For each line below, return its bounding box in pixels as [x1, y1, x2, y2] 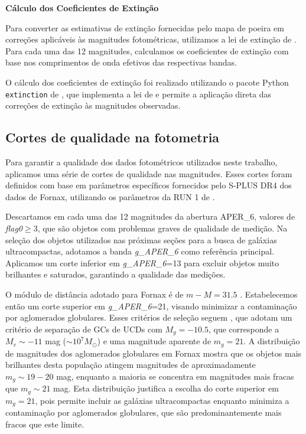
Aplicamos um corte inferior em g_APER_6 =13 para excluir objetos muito [5, 256, 279, 269]
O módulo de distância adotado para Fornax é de [5, 288, 184, 300]
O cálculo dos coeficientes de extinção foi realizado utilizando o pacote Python [5, 76, 289, 88]
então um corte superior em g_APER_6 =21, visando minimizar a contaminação [5, 299, 297, 312]
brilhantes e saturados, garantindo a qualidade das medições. [5, 268, 226, 280]
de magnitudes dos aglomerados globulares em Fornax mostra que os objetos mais [5, 347, 302, 359]
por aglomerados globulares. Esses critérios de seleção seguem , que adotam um [5, 311, 292, 324]
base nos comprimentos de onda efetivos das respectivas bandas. [5, 56, 237, 68]
